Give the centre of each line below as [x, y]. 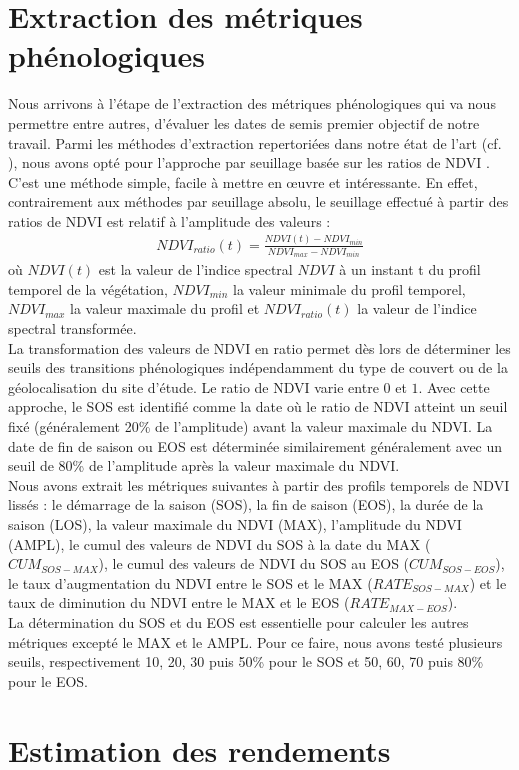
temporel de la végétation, [88, 288]
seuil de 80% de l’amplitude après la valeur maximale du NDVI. [204, 465]
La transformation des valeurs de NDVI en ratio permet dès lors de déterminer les [259, 347]
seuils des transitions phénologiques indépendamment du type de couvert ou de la [258, 367]
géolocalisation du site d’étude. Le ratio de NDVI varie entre [193, 386]
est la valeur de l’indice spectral [195, 269]
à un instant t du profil [410, 269]
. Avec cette [454, 386]
